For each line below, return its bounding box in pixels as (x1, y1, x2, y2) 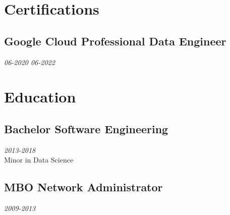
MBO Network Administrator (4, 179, 163, 195)
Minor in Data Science (4, 154, 74, 165)
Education (4, 86, 76, 107)
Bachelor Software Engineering (4, 121, 168, 136)
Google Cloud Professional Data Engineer (4, 33, 226, 48)
